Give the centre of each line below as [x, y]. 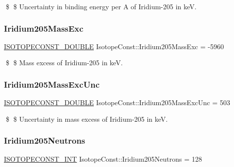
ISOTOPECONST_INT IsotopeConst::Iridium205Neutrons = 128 [103, 158]
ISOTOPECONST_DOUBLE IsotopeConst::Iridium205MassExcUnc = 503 [117, 102]
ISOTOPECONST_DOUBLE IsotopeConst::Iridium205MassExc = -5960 [114, 46]
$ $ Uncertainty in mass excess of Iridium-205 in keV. [87, 119]
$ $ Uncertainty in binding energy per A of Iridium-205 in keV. [101, 6]
